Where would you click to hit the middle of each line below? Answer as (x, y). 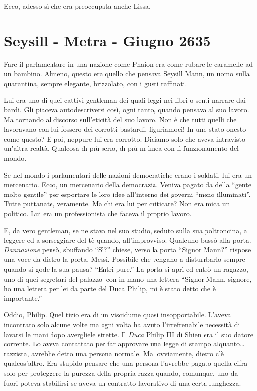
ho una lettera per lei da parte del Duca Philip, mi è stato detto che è (110, 288)
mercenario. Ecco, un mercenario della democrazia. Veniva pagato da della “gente (128, 184)
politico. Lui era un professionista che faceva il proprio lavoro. (98, 214)
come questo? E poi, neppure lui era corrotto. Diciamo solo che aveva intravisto (125, 138)
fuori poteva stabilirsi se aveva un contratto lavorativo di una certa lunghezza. (123, 382)
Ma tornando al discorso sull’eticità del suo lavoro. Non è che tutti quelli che (120, 119)
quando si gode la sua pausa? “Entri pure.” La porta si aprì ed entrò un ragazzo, (126, 269)
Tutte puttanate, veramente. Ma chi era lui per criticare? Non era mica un (117, 204)
